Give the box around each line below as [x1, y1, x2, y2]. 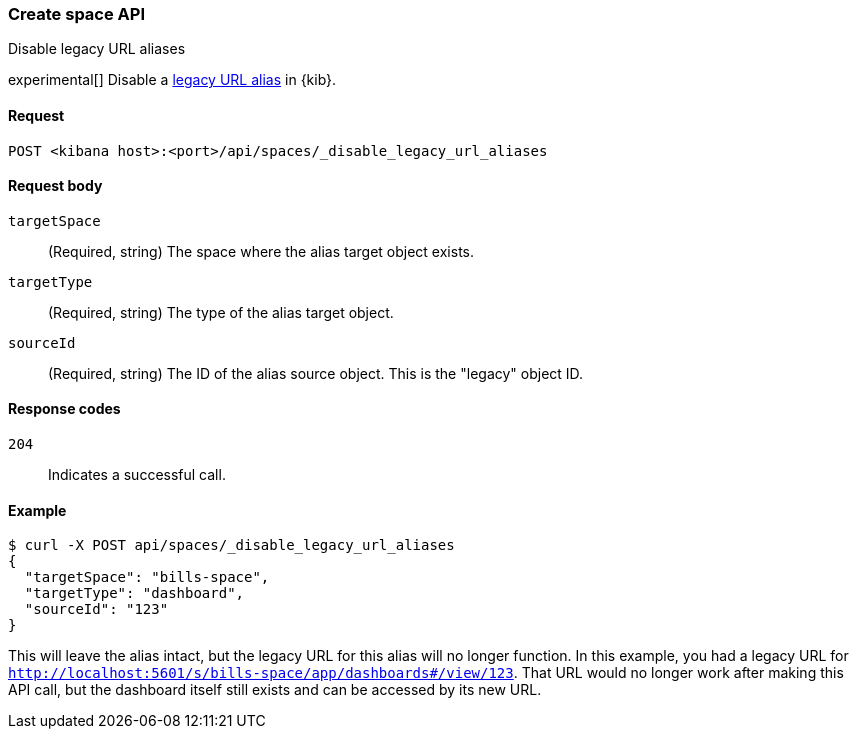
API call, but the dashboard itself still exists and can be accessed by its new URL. [8, 681, 542, 699]
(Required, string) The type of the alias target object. [48, 303, 394, 321]
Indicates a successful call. [48, 466, 226, 484]
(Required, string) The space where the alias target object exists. [48, 242, 475, 260]
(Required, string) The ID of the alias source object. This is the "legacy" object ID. [48, 364, 584, 382]
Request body [8, 177, 103, 195]
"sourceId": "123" [24, 601, 169, 618]
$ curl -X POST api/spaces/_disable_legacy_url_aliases [8, 537, 455, 554]
